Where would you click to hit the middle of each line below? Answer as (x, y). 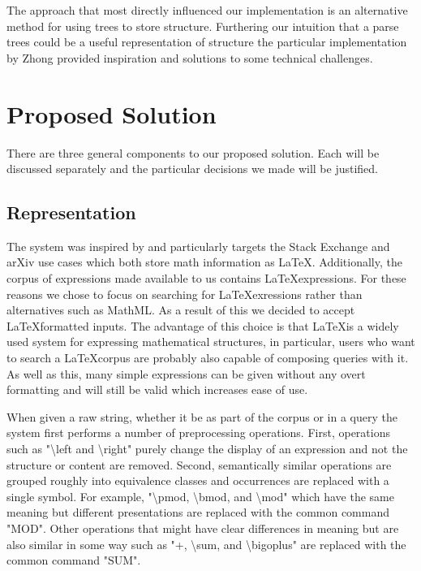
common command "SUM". (74, 560)
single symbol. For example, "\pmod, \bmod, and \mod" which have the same (200, 496)
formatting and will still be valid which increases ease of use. (157, 389)
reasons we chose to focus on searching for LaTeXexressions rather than (185, 294)
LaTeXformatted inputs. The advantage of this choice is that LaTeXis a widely (203, 325)
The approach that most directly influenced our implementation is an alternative (207, 10)
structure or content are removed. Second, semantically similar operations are (199, 464)
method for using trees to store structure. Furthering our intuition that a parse (203, 26)
